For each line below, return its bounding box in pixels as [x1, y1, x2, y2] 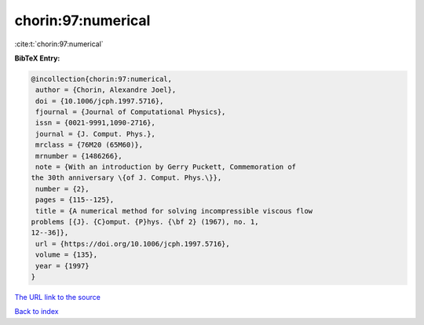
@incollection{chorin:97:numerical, [31, 75, 173, 83]
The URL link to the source [14, 292, 101, 301]
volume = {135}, [35, 250, 98, 259]
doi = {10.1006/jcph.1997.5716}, [35, 97, 164, 105]
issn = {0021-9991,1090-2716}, [35, 119, 156, 127]
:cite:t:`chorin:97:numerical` [14, 39, 104, 49]
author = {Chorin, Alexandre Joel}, [35, 86, 177, 94]
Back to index [14, 307, 59, 316]
